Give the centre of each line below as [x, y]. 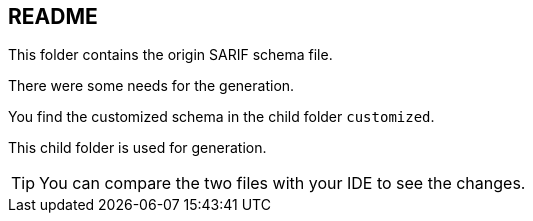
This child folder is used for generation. [137, 148]
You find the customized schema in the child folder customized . [221, 117]
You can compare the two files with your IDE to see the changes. [282, 183]
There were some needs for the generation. [151, 86]
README [53, 16]
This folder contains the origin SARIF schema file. [170, 55]
